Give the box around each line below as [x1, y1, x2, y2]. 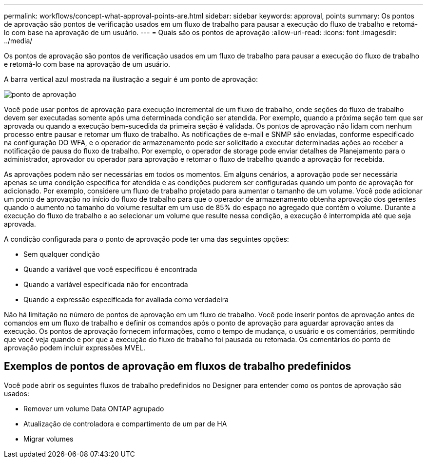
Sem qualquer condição [23, 250, 100, 258]
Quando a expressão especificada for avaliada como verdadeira [23, 295, 229, 304]
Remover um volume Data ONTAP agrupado [23, 404, 164, 413]
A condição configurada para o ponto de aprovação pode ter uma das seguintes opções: [4, 235, 289, 243]
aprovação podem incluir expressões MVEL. [4, 344, 146, 352]
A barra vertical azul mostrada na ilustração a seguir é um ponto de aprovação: [4, 75, 258, 83]
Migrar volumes [23, 434, 74, 443]
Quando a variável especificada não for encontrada [23, 280, 188, 289]
